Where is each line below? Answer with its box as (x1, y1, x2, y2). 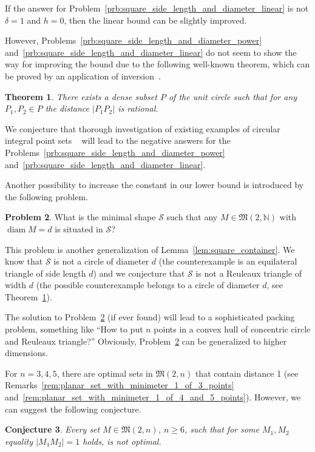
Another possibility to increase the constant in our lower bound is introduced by (5, 178, 304, 191)
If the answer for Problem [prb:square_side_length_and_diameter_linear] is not (5, 2, 309, 14)
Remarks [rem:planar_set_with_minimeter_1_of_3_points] (5, 379, 234, 391)
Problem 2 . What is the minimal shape (5, 211, 156, 223)
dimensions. (5, 346, 48, 359)
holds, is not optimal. (83, 434, 161, 447)
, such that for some (185, 423, 259, 436)
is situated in (55, 222, 103, 235)
